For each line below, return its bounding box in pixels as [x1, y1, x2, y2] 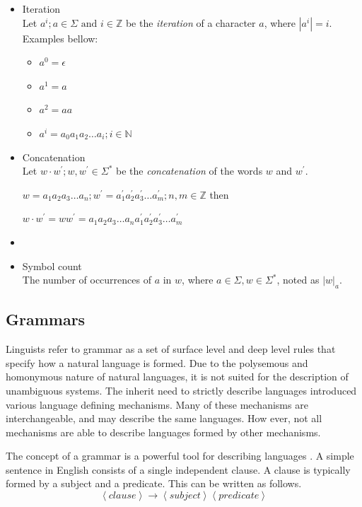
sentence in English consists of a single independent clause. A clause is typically [6, 462, 351, 477]
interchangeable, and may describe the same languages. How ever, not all [6, 411, 322, 426]
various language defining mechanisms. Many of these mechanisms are [6, 397, 308, 412]
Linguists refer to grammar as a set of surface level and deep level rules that [6, 342, 336, 356]
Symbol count [22, 258, 82, 273]
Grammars [6, 308, 86, 330]
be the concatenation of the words [116, 163, 263, 178]
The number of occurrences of [22, 272, 151, 287]
